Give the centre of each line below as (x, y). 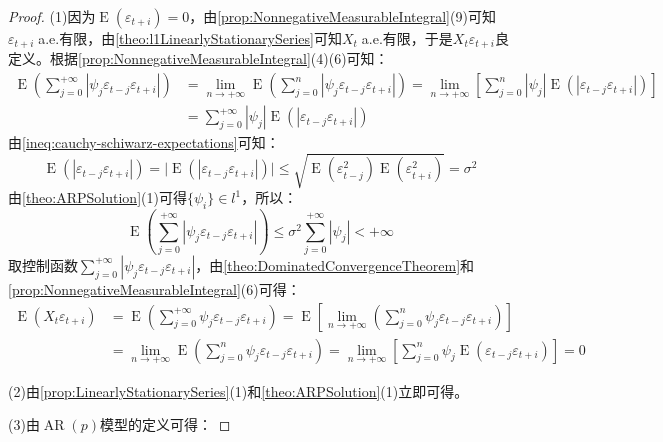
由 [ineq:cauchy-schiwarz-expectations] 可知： (144, 142)
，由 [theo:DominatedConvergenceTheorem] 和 (335, 264)
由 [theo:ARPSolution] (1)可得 (97, 197)
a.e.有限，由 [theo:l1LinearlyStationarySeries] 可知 (190, 38)
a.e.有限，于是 (407, 38)
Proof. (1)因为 (52, 16)
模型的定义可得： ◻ (165, 424)
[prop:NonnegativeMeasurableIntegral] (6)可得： (154, 288)
